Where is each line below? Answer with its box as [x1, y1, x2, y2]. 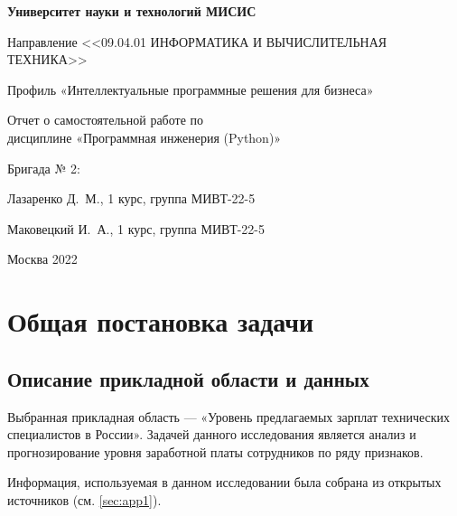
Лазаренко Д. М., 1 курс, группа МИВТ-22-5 [7, 189, 256, 208]
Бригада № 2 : [7, 158, 80, 177]
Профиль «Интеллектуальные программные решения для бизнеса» [7, 80, 374, 99]
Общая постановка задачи [7, 303, 314, 340]
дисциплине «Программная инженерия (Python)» [7, 127, 282, 146]
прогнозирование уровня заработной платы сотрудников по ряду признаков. [7, 442, 424, 461]
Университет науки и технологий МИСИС [7, 2, 256, 20]
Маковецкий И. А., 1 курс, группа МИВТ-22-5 [7, 219, 266, 238]
